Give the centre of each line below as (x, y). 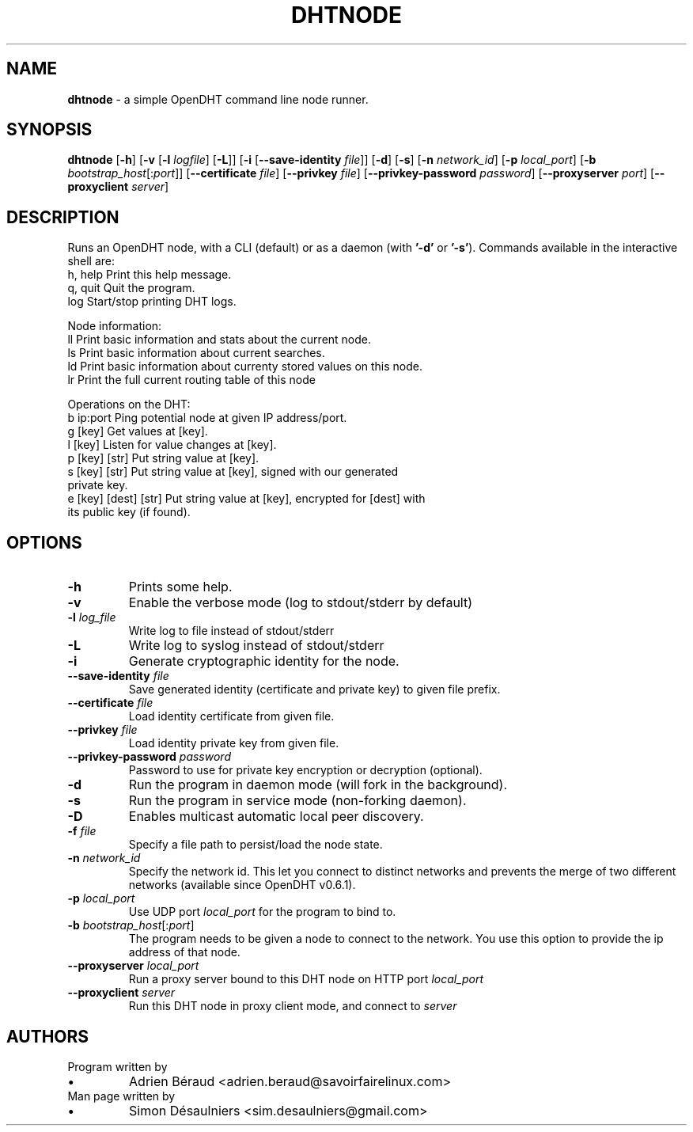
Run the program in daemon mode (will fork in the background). (318, 785)
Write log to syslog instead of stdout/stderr (256, 646)
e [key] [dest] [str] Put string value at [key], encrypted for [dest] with (246, 499)
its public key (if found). (129, 512)
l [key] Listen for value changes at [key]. (172, 445)
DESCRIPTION (63, 217)
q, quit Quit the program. (131, 288)
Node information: (115, 326)
